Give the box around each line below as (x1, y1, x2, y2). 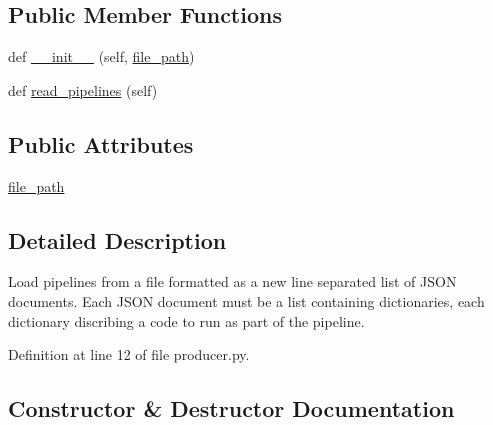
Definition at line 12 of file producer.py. (8, 344, 250, 365)
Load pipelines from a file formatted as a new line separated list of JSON (8, 271, 457, 292)
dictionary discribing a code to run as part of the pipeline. (8, 310, 365, 331)
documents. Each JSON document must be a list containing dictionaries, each (8, 290, 485, 311)
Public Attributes (8, 128, 194, 159)
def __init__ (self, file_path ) (8, 46, 195, 67)
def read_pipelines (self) (8, 79, 158, 100)
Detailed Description (8, 224, 227, 255)
